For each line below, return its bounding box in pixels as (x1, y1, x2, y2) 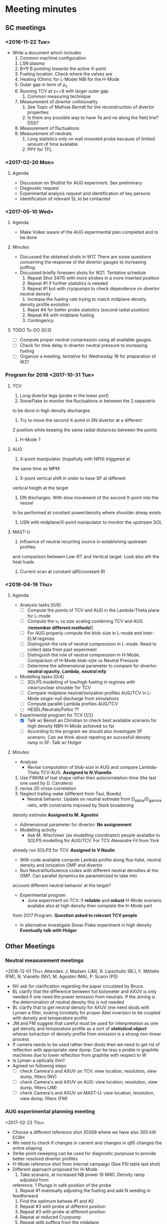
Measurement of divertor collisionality (19, 98, 98, 104)
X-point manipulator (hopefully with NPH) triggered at (19, 456, 131, 462)
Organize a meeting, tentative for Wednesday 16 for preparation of (19, 353, 156, 359)
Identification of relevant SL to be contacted (19, 196, 111, 202)
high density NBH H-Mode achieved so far (27, 723, 115, 729)
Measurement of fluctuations (19, 125, 80, 131)
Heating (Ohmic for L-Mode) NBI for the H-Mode (19, 76, 120, 82)
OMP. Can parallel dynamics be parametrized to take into (19, 873, 137, 879)
